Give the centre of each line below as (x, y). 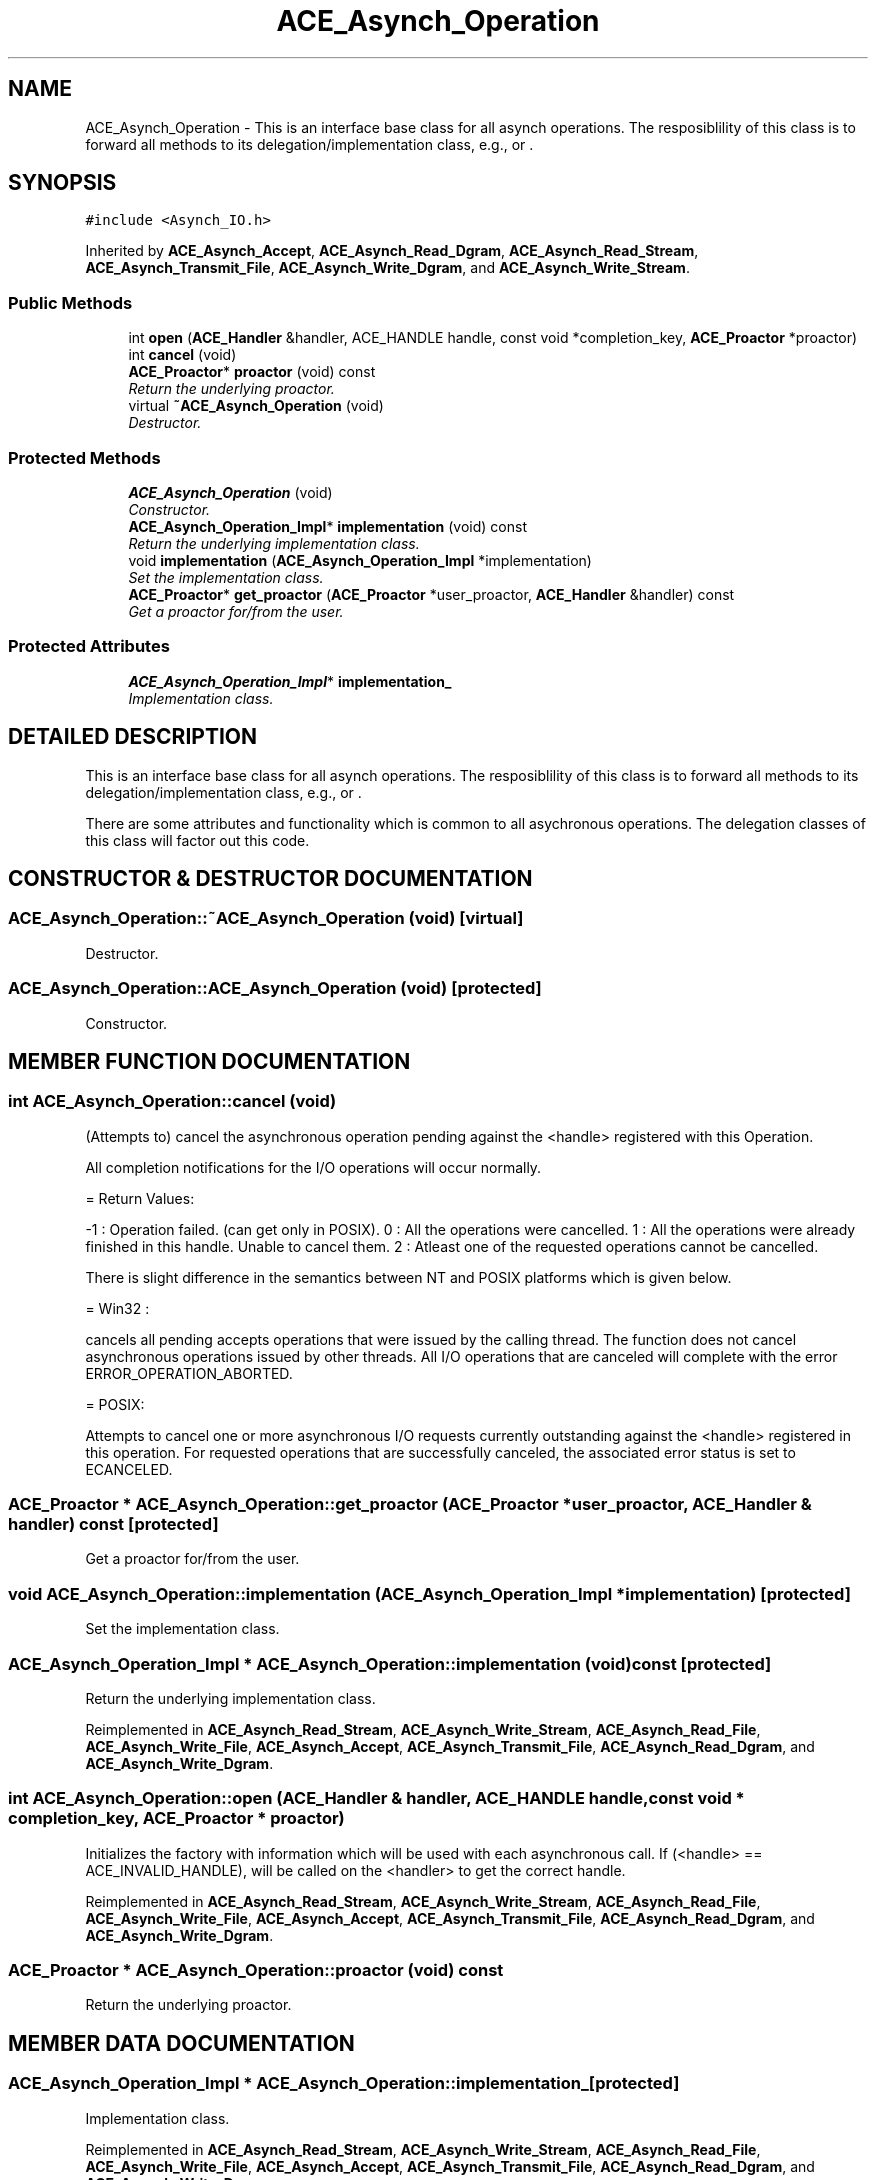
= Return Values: (140, 1198)
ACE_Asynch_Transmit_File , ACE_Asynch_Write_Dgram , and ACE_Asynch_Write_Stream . (387, 268)
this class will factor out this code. (197, 840)
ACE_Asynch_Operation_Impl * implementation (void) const (327, 526)
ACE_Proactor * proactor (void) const (252, 372)
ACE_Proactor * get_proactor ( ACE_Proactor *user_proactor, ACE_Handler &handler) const (431, 594)
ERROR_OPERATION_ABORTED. (189, 1373)
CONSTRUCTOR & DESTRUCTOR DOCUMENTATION (270, 878)
